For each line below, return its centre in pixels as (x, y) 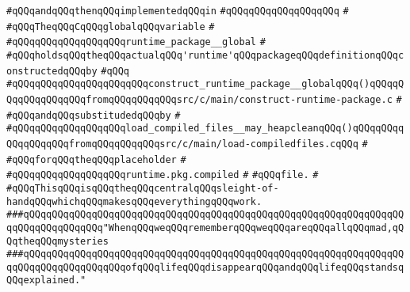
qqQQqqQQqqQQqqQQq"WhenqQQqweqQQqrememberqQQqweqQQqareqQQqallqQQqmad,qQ (205, 228)
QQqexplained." (46, 281)
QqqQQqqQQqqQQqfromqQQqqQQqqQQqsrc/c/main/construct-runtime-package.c (199, 99)
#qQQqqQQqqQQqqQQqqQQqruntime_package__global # (136, 42)
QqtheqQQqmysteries (57, 241)
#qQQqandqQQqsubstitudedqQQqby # (94, 115)
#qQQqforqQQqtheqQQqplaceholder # (96, 159)
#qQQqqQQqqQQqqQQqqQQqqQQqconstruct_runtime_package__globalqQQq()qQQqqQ (205, 84)
